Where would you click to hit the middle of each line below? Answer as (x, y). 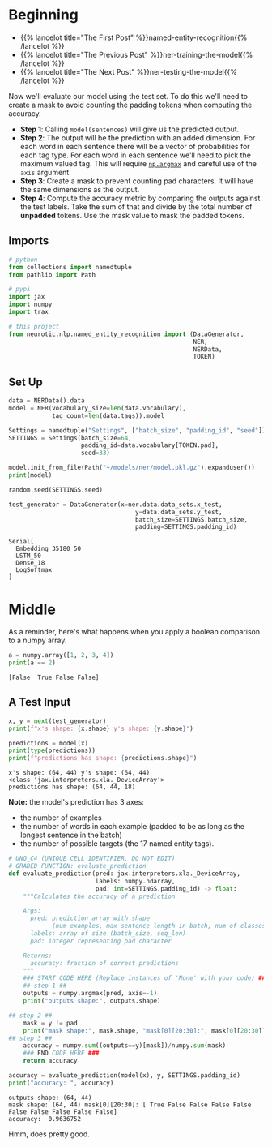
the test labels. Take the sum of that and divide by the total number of (136, 206)
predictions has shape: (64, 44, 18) (72, 787)
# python (23, 260)
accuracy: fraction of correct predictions (104, 963)
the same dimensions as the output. (80, 189)
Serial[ (21, 542)
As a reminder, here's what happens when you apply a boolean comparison (134, 632)
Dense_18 (30, 563)
